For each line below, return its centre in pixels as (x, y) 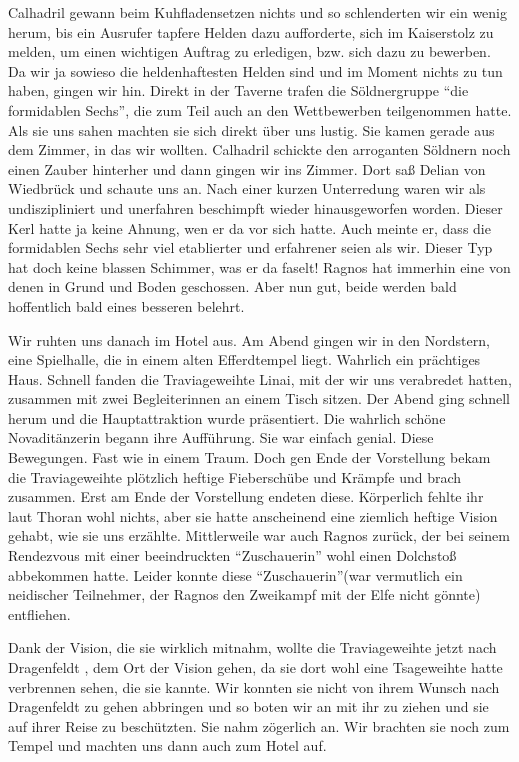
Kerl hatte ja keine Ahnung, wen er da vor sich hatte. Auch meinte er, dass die (249, 227)
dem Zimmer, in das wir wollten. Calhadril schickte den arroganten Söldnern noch (259, 149)
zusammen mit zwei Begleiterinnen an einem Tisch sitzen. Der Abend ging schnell (259, 398)
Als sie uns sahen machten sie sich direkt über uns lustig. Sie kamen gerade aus (251, 129)
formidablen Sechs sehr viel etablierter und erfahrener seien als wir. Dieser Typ (250, 247)
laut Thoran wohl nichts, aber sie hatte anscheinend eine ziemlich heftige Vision (253, 515)
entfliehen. (39, 613)
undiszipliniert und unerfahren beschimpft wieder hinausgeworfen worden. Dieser (255, 207)
